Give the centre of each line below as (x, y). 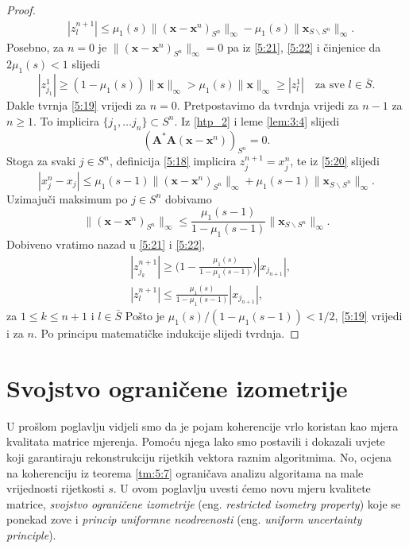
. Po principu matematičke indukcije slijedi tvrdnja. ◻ (166, 333)
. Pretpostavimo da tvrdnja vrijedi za (268, 105)
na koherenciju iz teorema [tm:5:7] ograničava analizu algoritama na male (185, 472)
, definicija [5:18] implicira (173, 161)
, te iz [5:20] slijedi (335, 161)
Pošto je (145, 316)
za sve (330, 85)
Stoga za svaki (41, 161)
